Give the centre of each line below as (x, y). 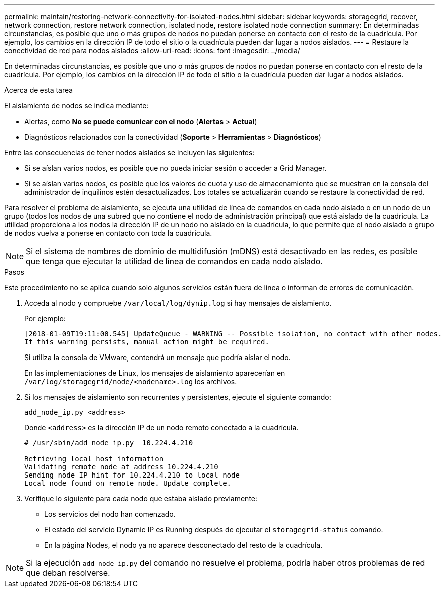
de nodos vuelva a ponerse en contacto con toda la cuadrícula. (108, 233)
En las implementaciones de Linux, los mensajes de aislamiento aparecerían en (155, 373)
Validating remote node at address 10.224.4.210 (121, 467)
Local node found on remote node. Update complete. (128, 483)
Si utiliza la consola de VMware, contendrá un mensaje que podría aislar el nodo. (157, 357)
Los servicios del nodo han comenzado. (110, 514)
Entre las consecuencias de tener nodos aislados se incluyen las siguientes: (129, 152)
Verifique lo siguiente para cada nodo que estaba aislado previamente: (141, 498)
